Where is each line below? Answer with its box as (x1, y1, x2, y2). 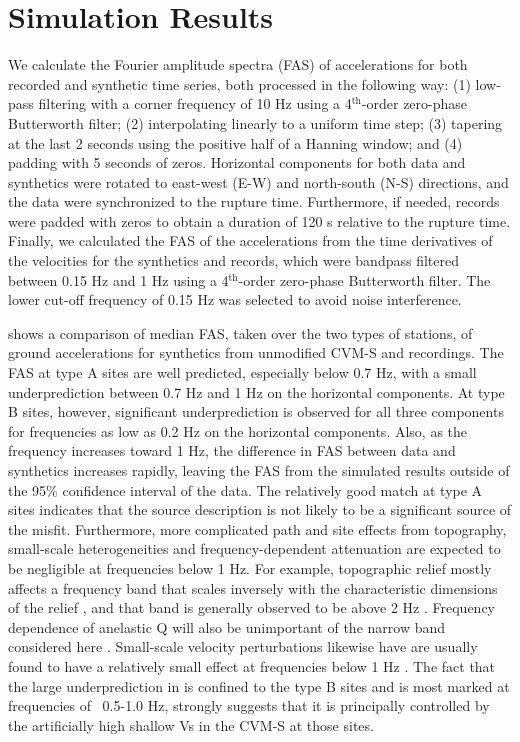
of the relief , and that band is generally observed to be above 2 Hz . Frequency (8, 597, 496, 618)
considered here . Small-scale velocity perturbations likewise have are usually (8, 636, 478, 657)
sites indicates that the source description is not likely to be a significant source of (8, 499, 512, 520)
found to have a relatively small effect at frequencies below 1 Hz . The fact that (8, 655, 496, 676)
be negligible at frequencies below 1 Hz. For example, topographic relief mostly (8, 557, 492, 578)
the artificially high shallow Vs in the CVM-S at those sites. (8, 714, 374, 735)
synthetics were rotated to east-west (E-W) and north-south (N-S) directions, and (8, 171, 509, 192)
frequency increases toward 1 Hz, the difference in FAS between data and (8, 440, 456, 461)
